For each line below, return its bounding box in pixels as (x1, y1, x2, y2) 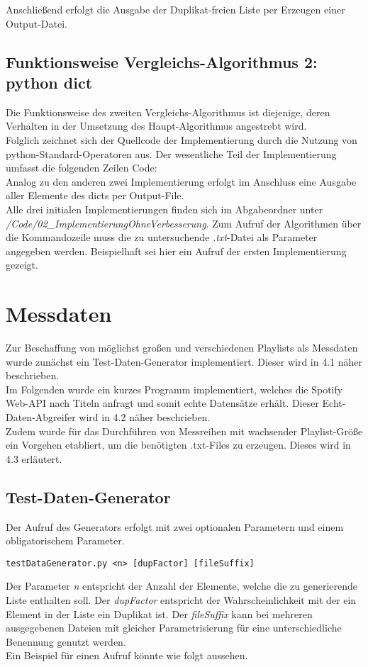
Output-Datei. (6, 16, 67, 30)
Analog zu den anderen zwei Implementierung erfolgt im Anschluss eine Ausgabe (6, 174, 357, 189)
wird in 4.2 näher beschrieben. (79, 410, 211, 424)
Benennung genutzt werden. (6, 634, 126, 649)
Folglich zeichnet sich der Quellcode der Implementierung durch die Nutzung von (6, 132, 357, 147)
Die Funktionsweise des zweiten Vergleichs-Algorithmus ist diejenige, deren (6, 104, 330, 119)
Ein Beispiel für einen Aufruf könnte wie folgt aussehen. (6, 648, 248, 663)
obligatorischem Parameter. (6, 533, 125, 548)
